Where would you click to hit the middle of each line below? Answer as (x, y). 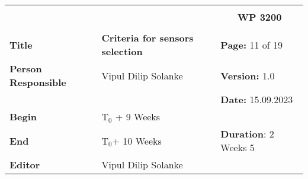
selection (122, 51)
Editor (25, 164)
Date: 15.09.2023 (257, 99)
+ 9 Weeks (138, 116)
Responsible (38, 82)
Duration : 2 (247, 134)
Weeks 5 (238, 147)
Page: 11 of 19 (251, 44)
